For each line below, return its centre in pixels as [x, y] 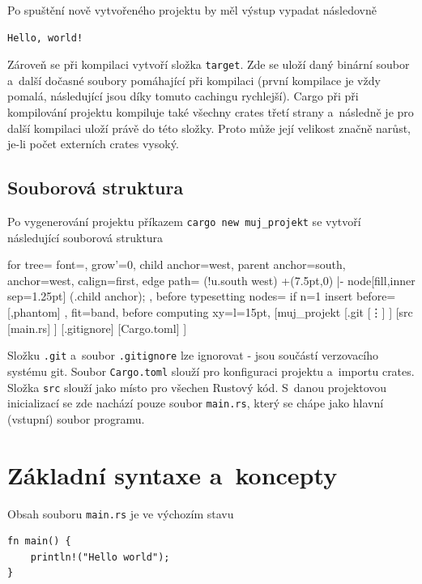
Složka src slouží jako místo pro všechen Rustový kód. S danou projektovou [197, 387]
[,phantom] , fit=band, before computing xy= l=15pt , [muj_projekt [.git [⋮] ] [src [210, 312]
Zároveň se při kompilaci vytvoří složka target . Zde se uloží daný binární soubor [209, 64]
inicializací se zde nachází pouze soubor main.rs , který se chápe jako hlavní [196, 403]
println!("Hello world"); [100, 557]
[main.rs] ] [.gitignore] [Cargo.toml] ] [97, 328]
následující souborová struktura [85, 237]
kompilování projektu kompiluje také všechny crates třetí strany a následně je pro [211, 112]
